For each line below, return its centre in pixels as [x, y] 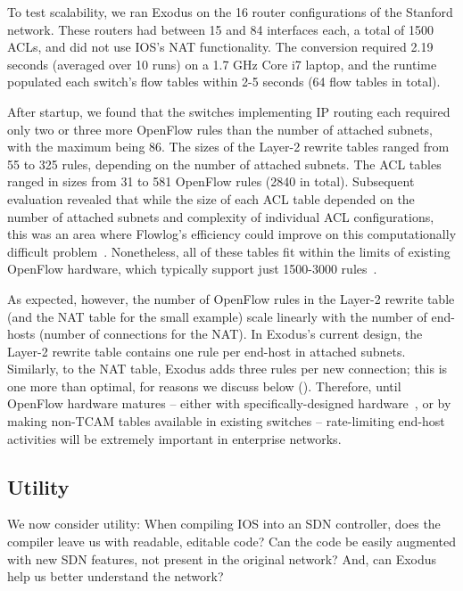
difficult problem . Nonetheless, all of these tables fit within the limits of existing [229, 251]
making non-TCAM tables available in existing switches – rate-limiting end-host [226, 421]
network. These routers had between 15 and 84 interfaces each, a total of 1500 [220, 29]
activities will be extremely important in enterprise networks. [174, 438]
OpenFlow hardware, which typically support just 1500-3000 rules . [192, 269]
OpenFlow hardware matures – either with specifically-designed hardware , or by [229, 403]
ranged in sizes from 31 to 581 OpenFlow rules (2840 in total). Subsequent [211, 181]
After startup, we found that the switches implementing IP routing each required [229, 111]
